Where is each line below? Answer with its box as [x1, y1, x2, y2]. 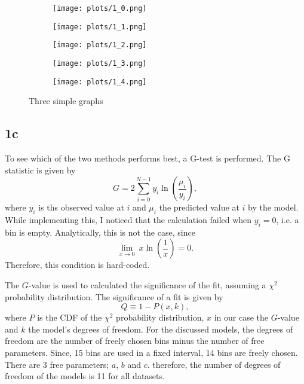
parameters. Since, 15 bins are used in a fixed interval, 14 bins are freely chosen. [5, 346, 298, 359]
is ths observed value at [38, 201, 124, 214]
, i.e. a [276, 214, 299, 226]
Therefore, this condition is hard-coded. [5, 258, 150, 271]
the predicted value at [159, 201, 239, 214]
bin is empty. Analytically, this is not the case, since [5, 225, 195, 238]
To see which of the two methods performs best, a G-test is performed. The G [5, 152, 290, 164]
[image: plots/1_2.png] [53, 41, 147, 50]
